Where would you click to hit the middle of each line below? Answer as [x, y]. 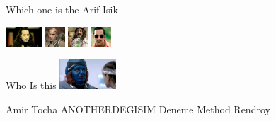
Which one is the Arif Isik [62, 9]
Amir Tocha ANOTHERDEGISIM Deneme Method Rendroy [138, 109]
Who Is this [31, 85]
